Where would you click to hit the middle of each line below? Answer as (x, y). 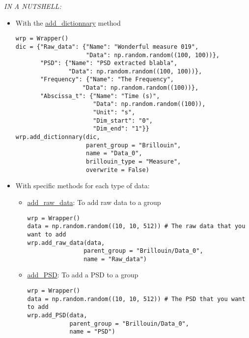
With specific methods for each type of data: (83, 186)
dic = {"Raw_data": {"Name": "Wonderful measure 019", (107, 47)
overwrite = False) (117, 170)
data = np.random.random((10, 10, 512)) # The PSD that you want (136, 299)
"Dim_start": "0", (123, 120)
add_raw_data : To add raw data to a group (94, 202)
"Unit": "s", (114, 113)
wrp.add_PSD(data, (57, 316)
